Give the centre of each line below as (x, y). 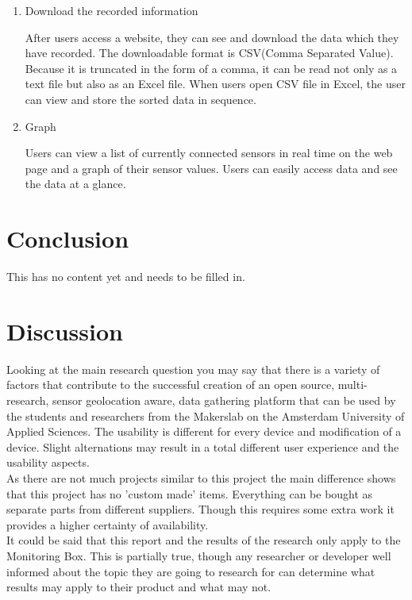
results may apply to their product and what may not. (139, 587)
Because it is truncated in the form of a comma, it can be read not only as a (211, 68)
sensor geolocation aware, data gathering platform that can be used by (224, 400)
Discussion (65, 331)
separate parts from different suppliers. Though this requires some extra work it (200, 509)
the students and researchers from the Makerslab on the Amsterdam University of (206, 415)
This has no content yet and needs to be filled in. (126, 277)
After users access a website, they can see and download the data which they (212, 37)
